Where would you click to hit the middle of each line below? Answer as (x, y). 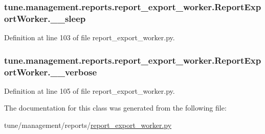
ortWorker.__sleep (45, 18)
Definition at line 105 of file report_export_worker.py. (90, 90)
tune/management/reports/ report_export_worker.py (88, 125)
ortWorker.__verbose (51, 72)
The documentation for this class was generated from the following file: (115, 108)
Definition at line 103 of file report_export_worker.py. (90, 37)
